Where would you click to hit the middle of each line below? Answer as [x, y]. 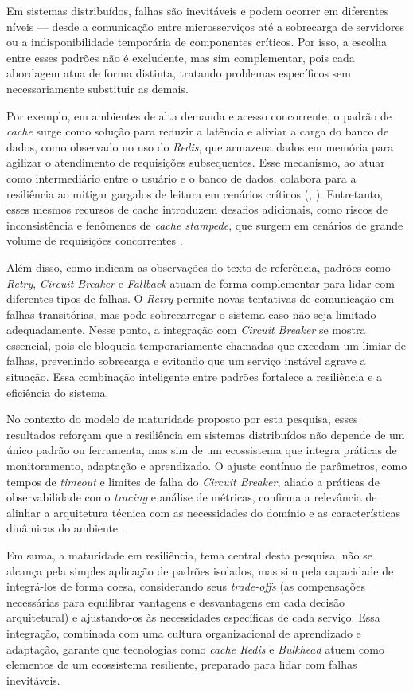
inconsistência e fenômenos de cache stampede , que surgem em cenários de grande [205, 224]
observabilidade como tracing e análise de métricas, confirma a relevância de [192, 497]
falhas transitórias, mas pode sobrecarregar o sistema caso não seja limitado [191, 314]
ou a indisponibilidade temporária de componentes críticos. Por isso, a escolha [197, 42]
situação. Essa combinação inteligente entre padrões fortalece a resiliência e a [195, 377]
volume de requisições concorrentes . [95, 240]
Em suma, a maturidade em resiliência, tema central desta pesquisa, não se [189, 555]
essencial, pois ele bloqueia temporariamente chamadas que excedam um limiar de [206, 345]
